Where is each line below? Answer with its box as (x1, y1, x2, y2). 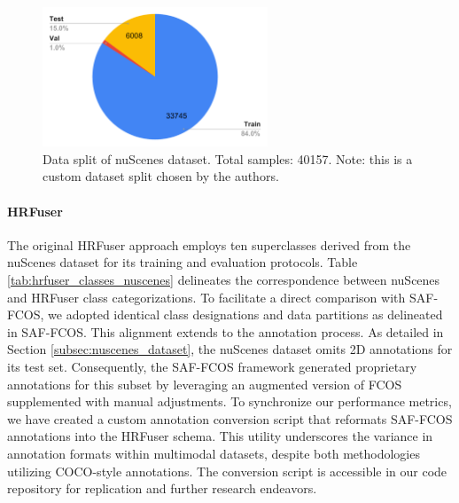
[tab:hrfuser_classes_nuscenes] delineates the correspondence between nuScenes (7, 271, 440, 289)
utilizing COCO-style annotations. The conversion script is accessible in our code (7, 461, 447, 480)
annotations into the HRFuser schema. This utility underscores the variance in (7, 427, 433, 445)
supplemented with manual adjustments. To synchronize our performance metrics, (7, 392, 452, 411)
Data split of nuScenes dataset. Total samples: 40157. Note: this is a (43, 149, 413, 168)
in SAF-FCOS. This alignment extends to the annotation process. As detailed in (7, 322, 444, 341)
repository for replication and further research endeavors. (7, 479, 317, 498)
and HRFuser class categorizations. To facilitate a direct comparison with (7, 287, 406, 306)
